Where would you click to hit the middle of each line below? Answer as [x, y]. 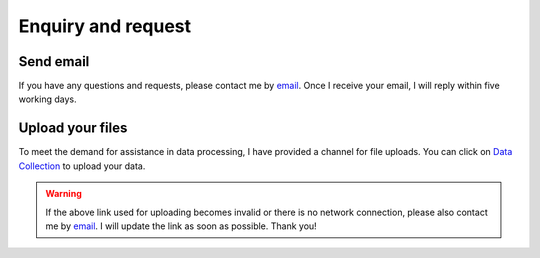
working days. [47, 99]
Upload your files [73, 128]
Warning [63, 194]
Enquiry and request [105, 26]
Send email [54, 61]
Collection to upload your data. [82, 166]
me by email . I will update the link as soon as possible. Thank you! [181, 226]
